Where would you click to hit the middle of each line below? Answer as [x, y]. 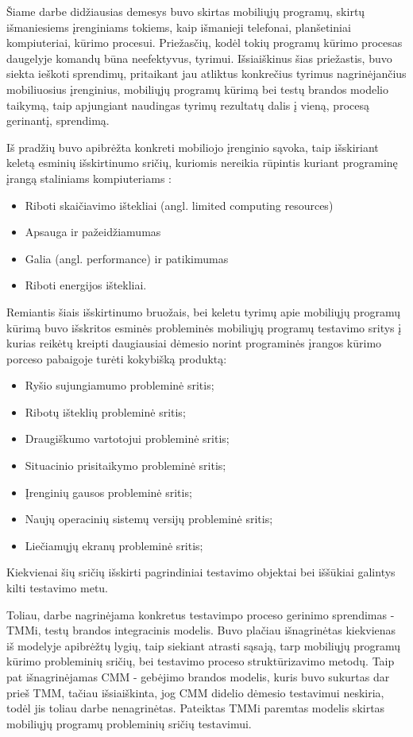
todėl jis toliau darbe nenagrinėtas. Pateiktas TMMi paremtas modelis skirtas [196, 708]
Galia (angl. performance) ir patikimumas [127, 258]
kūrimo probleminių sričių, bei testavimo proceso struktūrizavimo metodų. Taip [201, 661]
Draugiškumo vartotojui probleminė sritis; [127, 438]
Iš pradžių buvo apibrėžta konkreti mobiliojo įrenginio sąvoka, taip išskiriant [193, 147]
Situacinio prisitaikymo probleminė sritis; [125, 465]
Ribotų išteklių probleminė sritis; [105, 411]
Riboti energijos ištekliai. [86, 285]
